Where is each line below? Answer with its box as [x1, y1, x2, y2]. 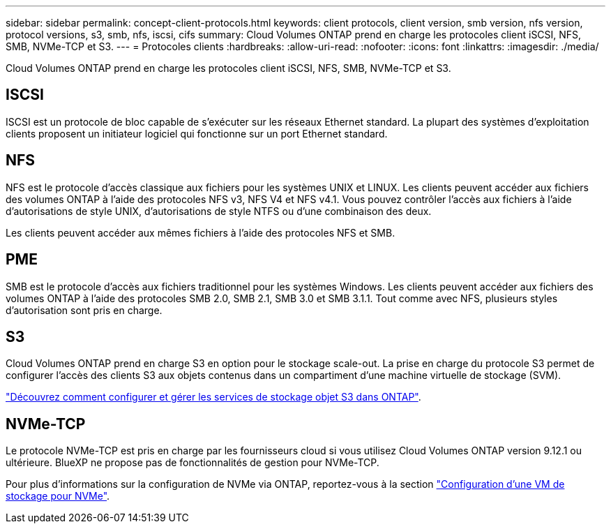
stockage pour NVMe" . [6, 490, 110, 502]
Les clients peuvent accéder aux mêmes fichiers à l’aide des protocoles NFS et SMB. [6, 226, 395, 239]
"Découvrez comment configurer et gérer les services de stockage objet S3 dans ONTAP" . [6, 391, 421, 403]
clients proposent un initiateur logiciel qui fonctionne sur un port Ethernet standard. [6, 127, 388, 140]
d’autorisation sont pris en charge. [6, 304, 163, 316]
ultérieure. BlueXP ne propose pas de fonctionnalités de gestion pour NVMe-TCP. [6, 456, 379, 469]
